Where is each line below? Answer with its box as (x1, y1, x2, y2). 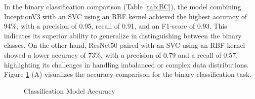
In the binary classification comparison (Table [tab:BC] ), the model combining (4, 1, 241, 11)
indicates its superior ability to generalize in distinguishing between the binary (4, 30, 242, 40)
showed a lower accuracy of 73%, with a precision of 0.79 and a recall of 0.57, (4, 49, 238, 60)
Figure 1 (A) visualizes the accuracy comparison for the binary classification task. (4, 69, 252, 79)
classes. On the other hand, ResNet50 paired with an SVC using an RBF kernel (4, 40, 245, 50)
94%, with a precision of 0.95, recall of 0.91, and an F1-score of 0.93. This (4, 21, 227, 31)
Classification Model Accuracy (24, 85, 115, 96)
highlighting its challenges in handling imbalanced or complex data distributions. (4, 59, 249, 69)
